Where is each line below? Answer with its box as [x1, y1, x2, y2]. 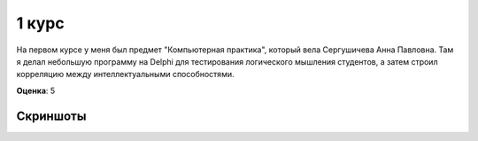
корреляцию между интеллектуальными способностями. [16, 69, 235, 80]
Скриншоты [16, 108, 87, 123]
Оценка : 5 [16, 85, 56, 96]
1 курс [16, 13, 66, 33]
